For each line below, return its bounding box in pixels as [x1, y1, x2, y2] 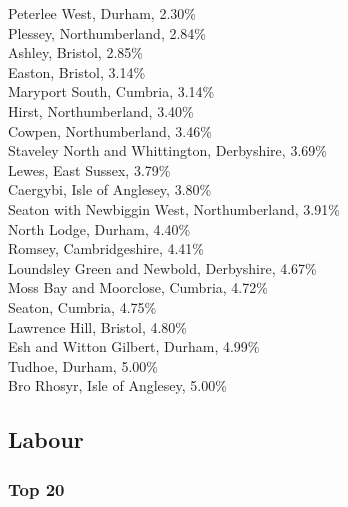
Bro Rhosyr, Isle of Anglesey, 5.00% [8, 375, 227, 396]
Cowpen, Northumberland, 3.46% [8, 120, 212, 141]
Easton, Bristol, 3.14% [8, 61, 146, 82]
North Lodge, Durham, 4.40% [8, 218, 191, 239]
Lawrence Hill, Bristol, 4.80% [8, 316, 188, 337]
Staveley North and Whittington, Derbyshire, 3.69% [8, 140, 327, 161]
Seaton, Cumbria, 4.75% [8, 296, 157, 317]
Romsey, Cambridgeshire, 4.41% [8, 238, 205, 259]
